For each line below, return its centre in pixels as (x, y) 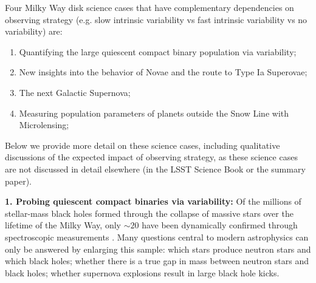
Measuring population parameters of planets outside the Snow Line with (154, 113)
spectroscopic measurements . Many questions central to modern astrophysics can (157, 237)
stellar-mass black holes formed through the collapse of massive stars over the (149, 213)
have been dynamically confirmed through (220, 225)
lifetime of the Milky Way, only (63, 225)
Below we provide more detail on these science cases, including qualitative (143, 145)
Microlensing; (44, 125)
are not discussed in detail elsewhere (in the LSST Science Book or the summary (155, 169)
